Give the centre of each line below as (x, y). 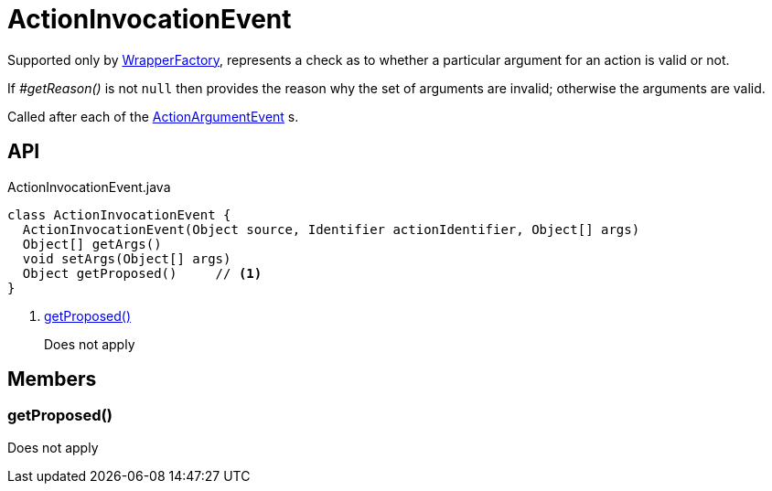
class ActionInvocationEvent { (119, 214)
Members (52, 379)
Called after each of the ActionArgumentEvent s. (153, 116)
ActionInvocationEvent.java (89, 187)
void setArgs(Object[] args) (127, 258)
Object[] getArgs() (92, 244)
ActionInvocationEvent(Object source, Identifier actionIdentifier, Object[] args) (331, 229)
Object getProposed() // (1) (142, 273)
